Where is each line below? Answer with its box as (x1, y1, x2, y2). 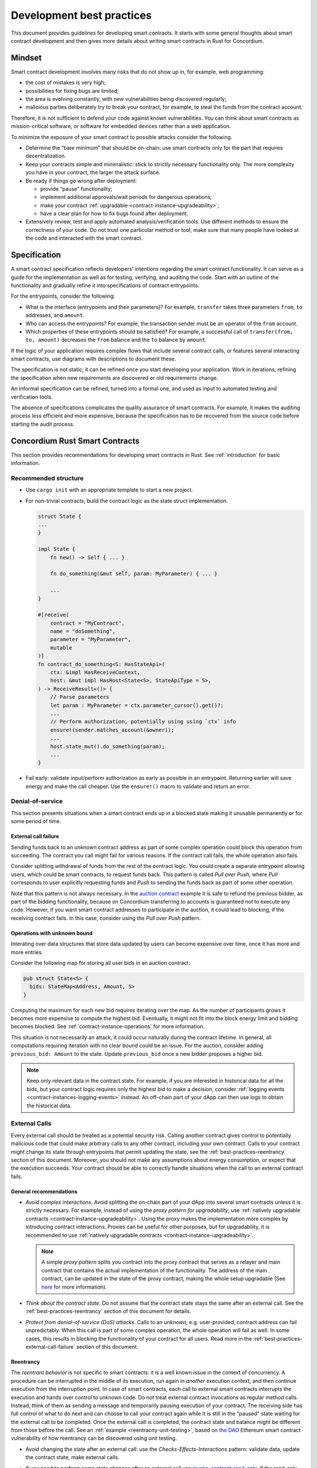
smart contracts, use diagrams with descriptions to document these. (11, 355, 176, 362)
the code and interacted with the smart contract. (25, 235, 143, 242)
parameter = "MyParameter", (50, 636, 131, 643)
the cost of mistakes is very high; (25, 79, 106, 86)
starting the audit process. (11, 420, 75, 427)
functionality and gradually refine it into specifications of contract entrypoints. (11, 282, 200, 289)
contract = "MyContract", (50, 619, 125, 627)
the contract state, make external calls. (25, 1454, 120, 1461)
